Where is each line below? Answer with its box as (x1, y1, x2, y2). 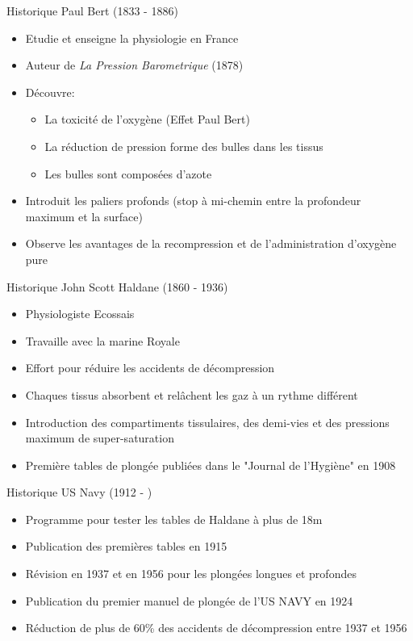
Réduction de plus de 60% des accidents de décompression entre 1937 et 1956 (25, 619, 407, 636)
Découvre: (25, 83, 75, 100)
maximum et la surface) (25, 207, 143, 224)
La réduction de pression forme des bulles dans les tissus (44, 137, 323, 154)
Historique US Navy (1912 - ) (6, 484, 152, 501)
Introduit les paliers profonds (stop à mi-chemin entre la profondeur (25, 192, 361, 209)
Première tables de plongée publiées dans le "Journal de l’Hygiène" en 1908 (25, 456, 396, 473)
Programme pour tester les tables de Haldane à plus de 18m (25, 510, 323, 527)
